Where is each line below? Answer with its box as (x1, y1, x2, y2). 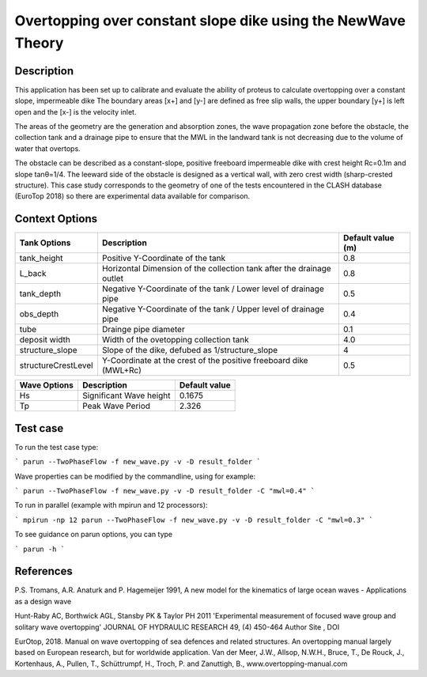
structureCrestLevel (19, 360, 94, 371)
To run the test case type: (14, 442, 99, 452)
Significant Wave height (81, 390, 171, 401)
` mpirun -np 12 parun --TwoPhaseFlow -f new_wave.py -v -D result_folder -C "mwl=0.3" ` (14, 515, 373, 524)
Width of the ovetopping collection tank (101, 335, 249, 346)
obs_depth (19, 308, 59, 320)
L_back (19, 268, 47, 279)
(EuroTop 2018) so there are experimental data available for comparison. (14, 191, 251, 201)
